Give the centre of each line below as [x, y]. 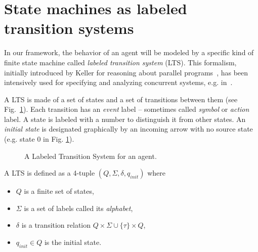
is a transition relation [56, 225]
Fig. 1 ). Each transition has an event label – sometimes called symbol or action [127, 109]
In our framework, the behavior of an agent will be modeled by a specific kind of [129, 52]
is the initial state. [73, 242]
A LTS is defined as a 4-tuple [50, 173]
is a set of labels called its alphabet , [78, 208]
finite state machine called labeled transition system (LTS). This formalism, [120, 62]
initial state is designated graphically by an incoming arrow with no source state [128, 129]
